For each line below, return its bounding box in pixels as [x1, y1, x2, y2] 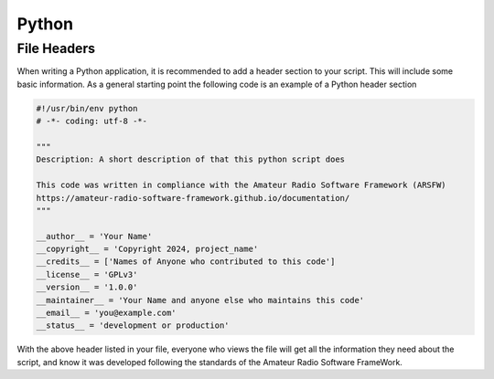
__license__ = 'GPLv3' [36, 269, 138, 279]
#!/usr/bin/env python [36, 103, 138, 113]
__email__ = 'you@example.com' [36, 308, 177, 319]
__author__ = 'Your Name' [36, 231, 153, 241]
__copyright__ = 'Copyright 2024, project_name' [36, 244, 259, 255]
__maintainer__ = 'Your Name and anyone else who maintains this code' [36, 295, 365, 305]
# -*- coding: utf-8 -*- [36, 116, 148, 127]
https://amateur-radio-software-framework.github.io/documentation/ [36, 193, 350, 203]
